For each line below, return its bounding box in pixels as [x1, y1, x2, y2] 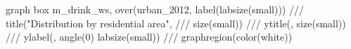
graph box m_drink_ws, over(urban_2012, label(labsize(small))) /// [6, 2, 304, 16]
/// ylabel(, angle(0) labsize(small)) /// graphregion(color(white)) [6, 29, 293, 44]
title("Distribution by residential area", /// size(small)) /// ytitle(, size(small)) [6, 15, 346, 30]
